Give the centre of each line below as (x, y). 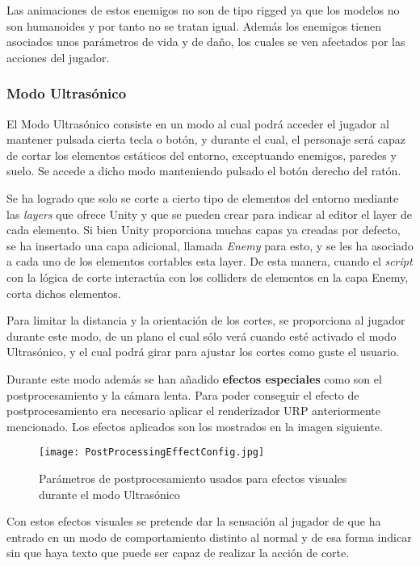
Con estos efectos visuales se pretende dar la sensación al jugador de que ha (194, 521)
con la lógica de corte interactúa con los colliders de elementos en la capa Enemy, (208, 277)
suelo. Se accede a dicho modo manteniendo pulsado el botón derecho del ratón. (204, 171)
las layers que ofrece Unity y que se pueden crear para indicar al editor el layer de (209, 214)
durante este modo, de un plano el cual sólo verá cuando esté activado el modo (202, 335)
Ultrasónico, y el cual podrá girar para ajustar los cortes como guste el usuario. (203, 352)
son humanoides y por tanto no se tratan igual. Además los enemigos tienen (194, 25)
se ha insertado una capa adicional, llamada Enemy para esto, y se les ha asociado (210, 245)
